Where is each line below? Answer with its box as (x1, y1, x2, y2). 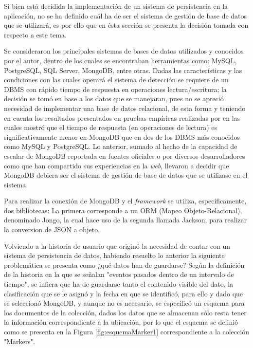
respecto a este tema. (4, 29, 67, 39)
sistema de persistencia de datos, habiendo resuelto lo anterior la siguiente (4, 250, 225, 260)
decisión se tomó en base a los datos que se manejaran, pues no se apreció (4, 93, 224, 104)
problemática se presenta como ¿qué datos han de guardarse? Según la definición (4, 259, 245, 270)
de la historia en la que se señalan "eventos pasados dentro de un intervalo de (4, 269, 234, 279)
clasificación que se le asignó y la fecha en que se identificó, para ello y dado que (4, 288, 243, 298)
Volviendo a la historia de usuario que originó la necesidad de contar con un (4, 240, 231, 251)
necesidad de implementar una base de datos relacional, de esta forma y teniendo (4, 103, 246, 113)
